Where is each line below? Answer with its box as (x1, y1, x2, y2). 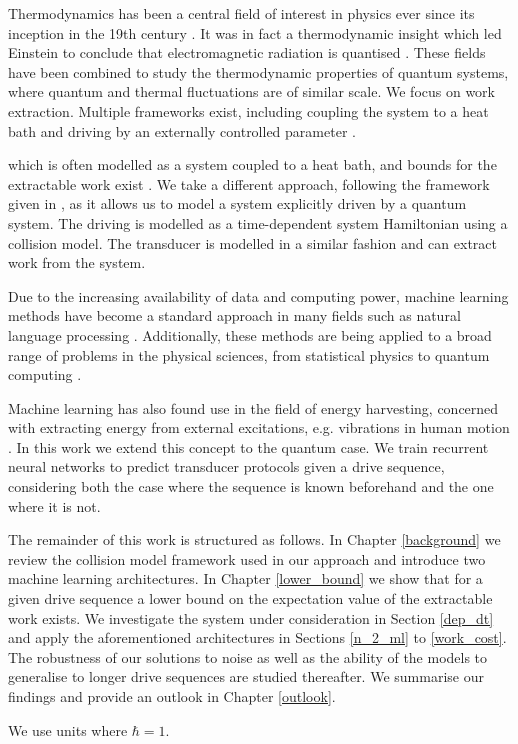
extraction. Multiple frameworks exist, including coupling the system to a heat (8, 100, 489, 121)
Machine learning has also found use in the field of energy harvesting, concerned (8, 397, 499, 418)
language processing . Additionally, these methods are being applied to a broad (8, 324, 492, 345)
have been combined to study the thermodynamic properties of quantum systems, (8, 61, 509, 82)
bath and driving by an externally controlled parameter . (8, 120, 356, 141)
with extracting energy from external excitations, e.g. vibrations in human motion (8, 417, 510, 438)
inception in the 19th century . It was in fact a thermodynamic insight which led (8, 22, 502, 43)
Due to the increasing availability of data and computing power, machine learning (8, 285, 509, 306)
